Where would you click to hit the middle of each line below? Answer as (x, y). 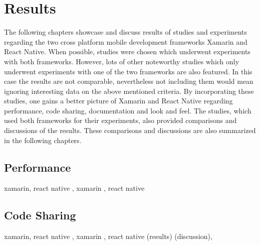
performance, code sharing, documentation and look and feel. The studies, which (128, 110)
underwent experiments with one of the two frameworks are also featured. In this (128, 71)
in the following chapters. (43, 140)
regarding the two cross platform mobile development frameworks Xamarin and (126, 41)
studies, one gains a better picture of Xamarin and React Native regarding (118, 101)
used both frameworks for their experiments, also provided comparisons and (120, 120)
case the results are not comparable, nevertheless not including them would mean (129, 81)
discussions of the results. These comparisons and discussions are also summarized (130, 130)
